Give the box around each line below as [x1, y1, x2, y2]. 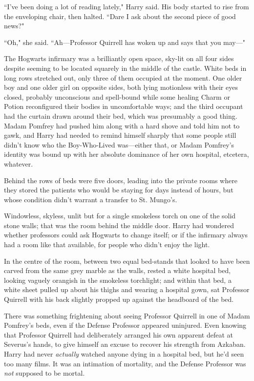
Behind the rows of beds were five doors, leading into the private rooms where [4, 175, 237, 185]
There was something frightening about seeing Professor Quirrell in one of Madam [4, 310, 250, 320]
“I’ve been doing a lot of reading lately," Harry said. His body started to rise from [4, 1, 249, 11]
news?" [4, 21, 24, 31]
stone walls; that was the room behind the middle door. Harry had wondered [4, 220, 234, 230]
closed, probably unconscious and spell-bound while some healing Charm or [4, 91, 230, 102]
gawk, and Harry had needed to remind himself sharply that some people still [4, 130, 236, 140]
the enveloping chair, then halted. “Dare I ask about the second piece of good [4, 11, 236, 21]
